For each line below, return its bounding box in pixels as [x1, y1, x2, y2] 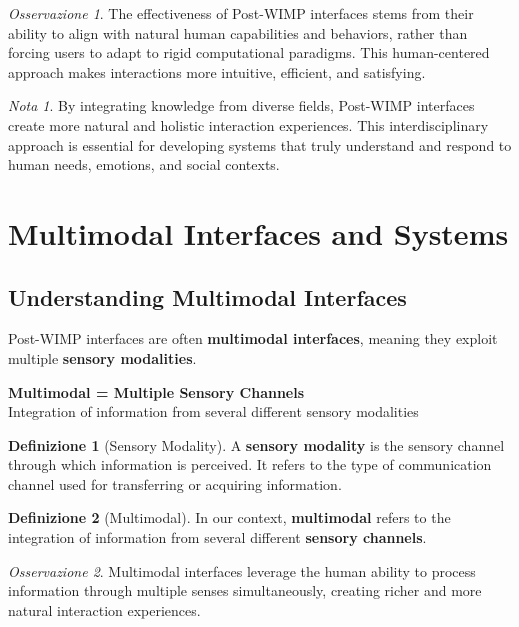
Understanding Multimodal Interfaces [8, 281, 407, 312]
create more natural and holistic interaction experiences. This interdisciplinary [8, 114, 489, 135]
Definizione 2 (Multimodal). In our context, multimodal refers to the [8, 507, 451, 528]
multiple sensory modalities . [8, 347, 197, 368]
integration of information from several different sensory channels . [8, 527, 427, 548]
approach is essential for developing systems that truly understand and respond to [8, 134, 512, 155]
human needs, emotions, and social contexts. [8, 154, 280, 175]
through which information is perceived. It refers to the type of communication [8, 454, 492, 475]
